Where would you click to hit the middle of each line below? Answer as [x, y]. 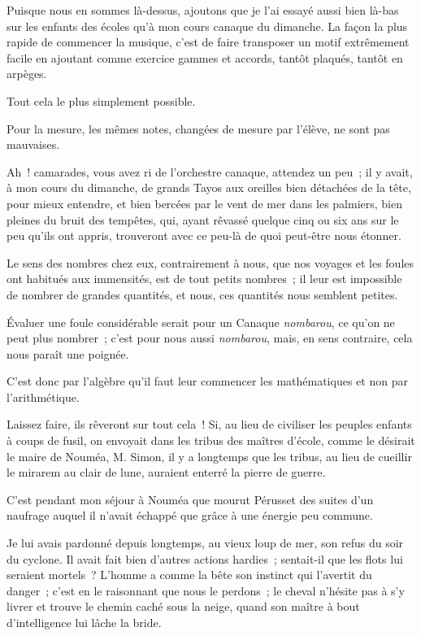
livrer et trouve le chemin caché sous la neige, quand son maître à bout [183, 606]
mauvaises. [33, 144]
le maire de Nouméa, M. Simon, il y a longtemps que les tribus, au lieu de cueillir [209, 456]
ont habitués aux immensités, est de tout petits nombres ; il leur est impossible [204, 279]
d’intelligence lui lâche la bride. [84, 622]
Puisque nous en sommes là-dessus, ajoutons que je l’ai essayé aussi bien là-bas [203, 10]
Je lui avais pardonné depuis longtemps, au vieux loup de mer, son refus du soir [205, 543]
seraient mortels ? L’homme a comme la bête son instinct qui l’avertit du [189, 575]
